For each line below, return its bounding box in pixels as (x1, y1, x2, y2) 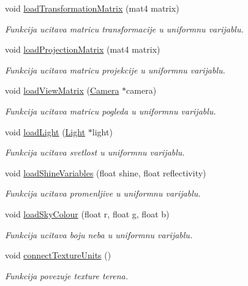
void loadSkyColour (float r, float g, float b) (5, 207, 170, 220)
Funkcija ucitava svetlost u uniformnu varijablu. (5, 146, 185, 159)
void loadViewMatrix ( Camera (5, 84, 119, 97)
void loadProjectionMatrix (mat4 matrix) (5, 43, 160, 56)
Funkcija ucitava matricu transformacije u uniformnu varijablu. (5, 22, 244, 35)
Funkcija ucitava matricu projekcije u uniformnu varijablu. (5, 63, 225, 76)
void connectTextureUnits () (5, 249, 111, 262)
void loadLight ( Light (5, 125, 86, 138)
